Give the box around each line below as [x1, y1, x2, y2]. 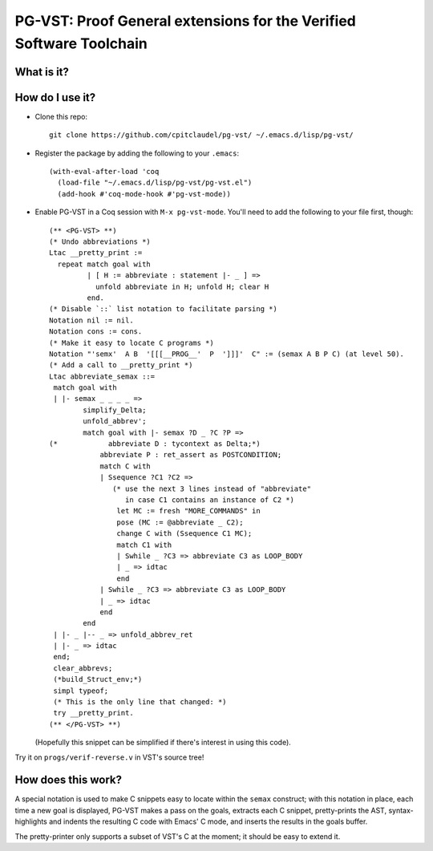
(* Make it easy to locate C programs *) [49, 338, 214, 347]
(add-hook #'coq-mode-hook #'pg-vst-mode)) [57, 189, 232, 198]
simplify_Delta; [83, 405, 147, 415]
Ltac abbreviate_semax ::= [49, 371, 156, 381]
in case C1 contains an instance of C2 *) [124, 495, 294, 505]
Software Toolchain [14, 34, 148, 52]
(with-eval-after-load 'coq [49, 167, 160, 176]
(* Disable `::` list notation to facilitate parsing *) [49, 305, 278, 314]
